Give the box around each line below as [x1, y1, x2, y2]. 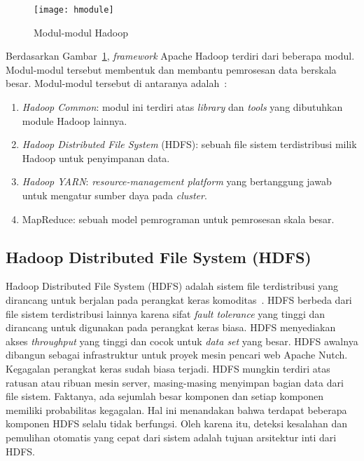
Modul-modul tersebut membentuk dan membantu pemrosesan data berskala [6, 62, 337, 76]
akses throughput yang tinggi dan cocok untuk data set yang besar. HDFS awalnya [6, 333, 358, 348]
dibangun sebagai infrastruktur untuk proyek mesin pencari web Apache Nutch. [6, 347, 348, 362]
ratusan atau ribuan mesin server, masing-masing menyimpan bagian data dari [6, 375, 344, 389]
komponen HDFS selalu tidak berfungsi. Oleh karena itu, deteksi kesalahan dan [6, 416, 348, 431]
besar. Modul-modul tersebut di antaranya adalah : [6, 76, 227, 91]
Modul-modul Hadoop [34, 25, 128, 39]
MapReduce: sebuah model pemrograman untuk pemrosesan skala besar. [22, 211, 335, 226]
